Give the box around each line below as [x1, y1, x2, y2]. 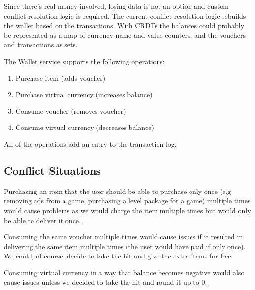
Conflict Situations [4, 162, 101, 178]
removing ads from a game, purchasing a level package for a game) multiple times [4, 195, 251, 206]
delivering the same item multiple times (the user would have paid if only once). [4, 241, 246, 251]
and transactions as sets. [4, 39, 78, 50]
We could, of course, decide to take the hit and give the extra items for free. [4, 251, 233, 261]
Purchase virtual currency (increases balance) [15, 89, 153, 99]
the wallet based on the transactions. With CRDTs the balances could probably [4, 20, 245, 31]
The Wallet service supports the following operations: [4, 56, 165, 66]
